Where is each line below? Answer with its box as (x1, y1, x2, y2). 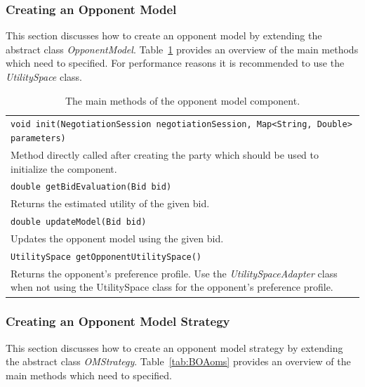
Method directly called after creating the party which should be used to (11, 147, 319, 162)
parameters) (11, 133, 66, 144)
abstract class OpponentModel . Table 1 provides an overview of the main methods (6, 41, 359, 56)
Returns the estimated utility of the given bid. (11, 196, 210, 211)
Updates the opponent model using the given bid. (11, 231, 224, 246)
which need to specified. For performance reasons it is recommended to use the (6, 55, 345, 70)
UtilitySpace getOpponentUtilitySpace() (11, 251, 202, 262)
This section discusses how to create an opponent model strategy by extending (6, 340, 343, 355)
